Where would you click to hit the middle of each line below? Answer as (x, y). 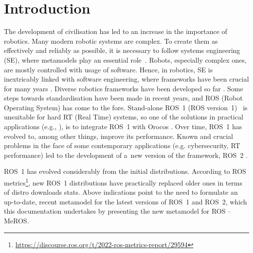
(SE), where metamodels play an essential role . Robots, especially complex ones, (125, 59)
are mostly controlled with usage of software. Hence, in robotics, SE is (108, 69)
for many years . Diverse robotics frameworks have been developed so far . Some (124, 88)
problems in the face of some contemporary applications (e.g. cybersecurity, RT (122, 145)
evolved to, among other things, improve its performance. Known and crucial (118, 136)
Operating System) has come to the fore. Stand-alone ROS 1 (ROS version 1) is (126, 107)
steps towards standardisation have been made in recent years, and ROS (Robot (123, 98)
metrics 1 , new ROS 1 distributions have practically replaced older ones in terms (123, 182)
